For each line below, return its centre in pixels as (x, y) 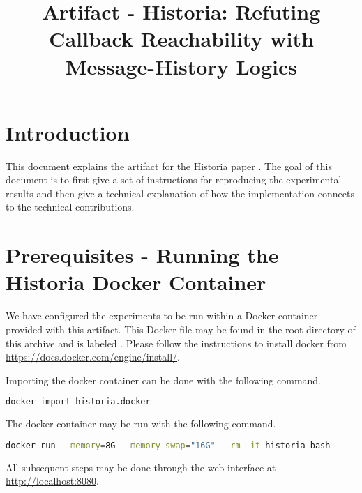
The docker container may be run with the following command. (141, 424)
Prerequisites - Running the (142, 255)
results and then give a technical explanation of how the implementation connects (180, 193)
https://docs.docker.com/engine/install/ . (93, 357)
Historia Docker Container (136, 282)
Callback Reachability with (181, 39)
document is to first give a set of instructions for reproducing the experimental (174, 180)
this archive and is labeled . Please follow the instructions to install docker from (176, 343)
